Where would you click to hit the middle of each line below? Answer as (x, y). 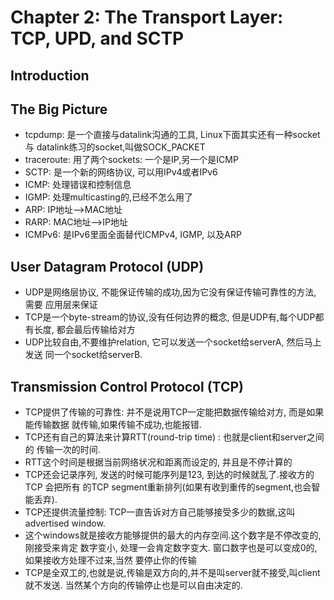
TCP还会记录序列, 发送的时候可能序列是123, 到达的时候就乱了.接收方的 (169, 475)
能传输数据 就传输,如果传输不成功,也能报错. (113, 425)
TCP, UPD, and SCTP (97, 38)
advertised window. (65, 523)
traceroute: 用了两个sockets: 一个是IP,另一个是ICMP (131, 160)
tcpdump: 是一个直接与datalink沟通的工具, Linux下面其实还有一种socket (172, 135)
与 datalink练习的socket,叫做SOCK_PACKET (115, 147)
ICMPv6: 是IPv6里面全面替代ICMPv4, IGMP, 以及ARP (133, 235)
